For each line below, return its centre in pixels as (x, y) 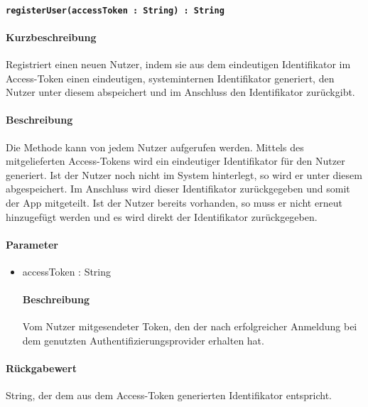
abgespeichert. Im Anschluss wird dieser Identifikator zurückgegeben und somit (178, 189)
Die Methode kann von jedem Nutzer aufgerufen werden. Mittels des (155, 147)
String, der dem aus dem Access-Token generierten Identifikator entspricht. (169, 395)
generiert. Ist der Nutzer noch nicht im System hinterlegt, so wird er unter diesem (184, 174)
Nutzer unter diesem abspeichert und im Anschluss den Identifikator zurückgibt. (180, 92)
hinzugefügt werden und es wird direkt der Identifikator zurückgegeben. (162, 216)
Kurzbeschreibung (51, 37)
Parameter (32, 244)
